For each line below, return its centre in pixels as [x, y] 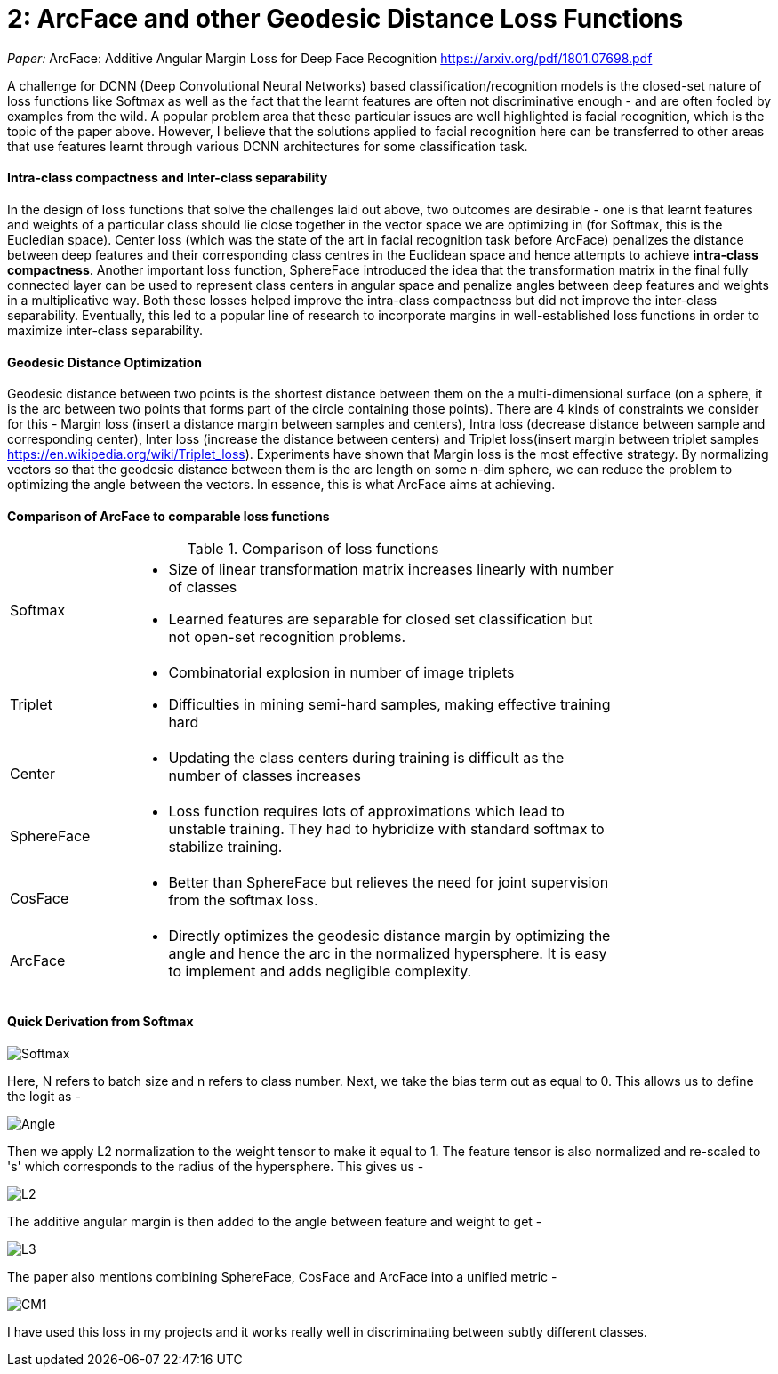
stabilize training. [225, 847]
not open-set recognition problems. [287, 637]
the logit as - [44, 1096]
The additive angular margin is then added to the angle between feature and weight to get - [275, 1221]
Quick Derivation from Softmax [100, 1022]
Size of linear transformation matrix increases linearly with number [391, 570]
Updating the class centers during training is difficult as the [366, 758]
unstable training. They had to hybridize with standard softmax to [386, 829]
